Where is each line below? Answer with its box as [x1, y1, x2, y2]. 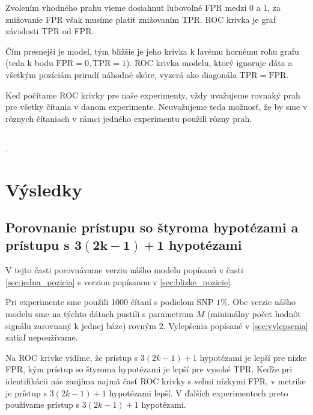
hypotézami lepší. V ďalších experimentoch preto [109, 386, 288, 399]
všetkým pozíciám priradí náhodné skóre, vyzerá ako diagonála [5, 68, 237, 80]
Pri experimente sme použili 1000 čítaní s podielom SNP [5, 295, 214, 308]
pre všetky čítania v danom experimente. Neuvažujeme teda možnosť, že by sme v [5, 100, 308, 113]
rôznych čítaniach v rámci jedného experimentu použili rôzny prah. [5, 112, 252, 124]
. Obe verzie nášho [227, 295, 296, 308]
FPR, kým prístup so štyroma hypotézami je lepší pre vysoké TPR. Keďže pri [5, 363, 293, 375]
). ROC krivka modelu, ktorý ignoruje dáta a [126, 56, 293, 69]
